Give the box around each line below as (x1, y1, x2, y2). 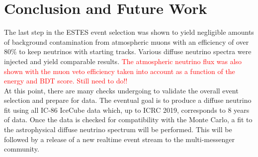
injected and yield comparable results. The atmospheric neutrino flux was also (4, 56, 242, 66)
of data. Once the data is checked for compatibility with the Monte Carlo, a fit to (4, 114, 253, 125)
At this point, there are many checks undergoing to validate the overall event (4, 85, 239, 95)
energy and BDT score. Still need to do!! (4, 76, 128, 86)
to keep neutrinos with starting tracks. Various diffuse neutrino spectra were (19, 46, 252, 57)
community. (4, 144, 39, 154)
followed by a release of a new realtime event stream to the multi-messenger (4, 134, 235, 144)
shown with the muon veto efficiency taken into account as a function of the (4, 66, 235, 76)
